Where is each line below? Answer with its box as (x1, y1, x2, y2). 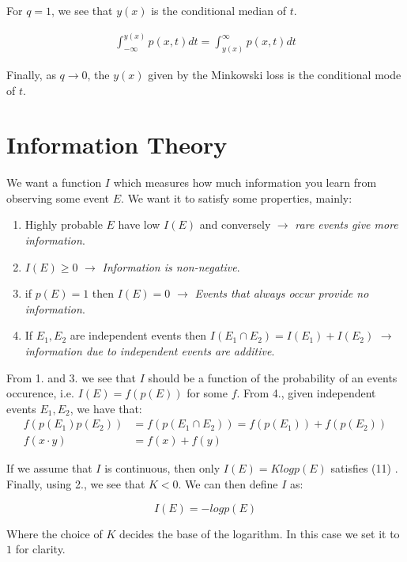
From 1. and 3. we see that (6, 369, 137, 385)
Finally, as (6, 66, 56, 82)
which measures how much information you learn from (113, 174, 377, 191)
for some (187, 385, 228, 401)
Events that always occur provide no (194, 285, 369, 302)
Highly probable (24, 216, 103, 233)
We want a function (6, 174, 102, 191)
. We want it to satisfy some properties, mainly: (121, 189, 352, 206)
